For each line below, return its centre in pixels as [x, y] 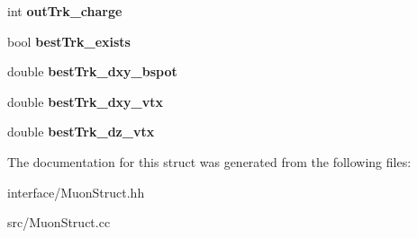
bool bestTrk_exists [69, 41]
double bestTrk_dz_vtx [81, 132]
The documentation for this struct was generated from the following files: [209, 161]
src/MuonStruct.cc [59, 222]
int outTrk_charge [65, 11]
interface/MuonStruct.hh [76, 192]
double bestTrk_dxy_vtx [86, 101]
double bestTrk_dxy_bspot [92, 71]
